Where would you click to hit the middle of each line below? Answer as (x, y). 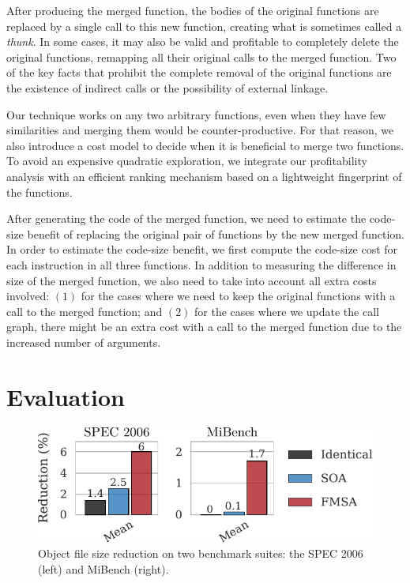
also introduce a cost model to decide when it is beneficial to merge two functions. (205, 145)
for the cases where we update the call (287, 311)
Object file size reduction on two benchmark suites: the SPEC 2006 (201, 553)
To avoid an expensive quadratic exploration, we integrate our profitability (187, 161)
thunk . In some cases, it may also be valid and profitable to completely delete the (203, 41)
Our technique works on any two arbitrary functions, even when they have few (196, 114)
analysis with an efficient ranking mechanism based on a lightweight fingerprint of (204, 176)
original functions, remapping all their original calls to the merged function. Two (201, 56)
